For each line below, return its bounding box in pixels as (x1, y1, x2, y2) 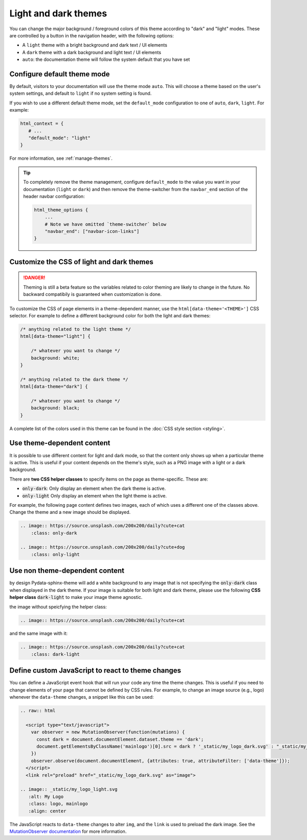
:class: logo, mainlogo (28, 801, 88, 807)
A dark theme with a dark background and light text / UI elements (22, 49, 161, 55)
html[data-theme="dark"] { (20, 384, 88, 390)
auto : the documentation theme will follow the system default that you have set (22, 56, 190, 62)
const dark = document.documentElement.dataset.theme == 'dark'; (36, 736, 204, 742)
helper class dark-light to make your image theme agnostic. (9, 594, 143, 600)
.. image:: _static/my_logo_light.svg (20, 786, 118, 792)
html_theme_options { (34, 207, 89, 212)
